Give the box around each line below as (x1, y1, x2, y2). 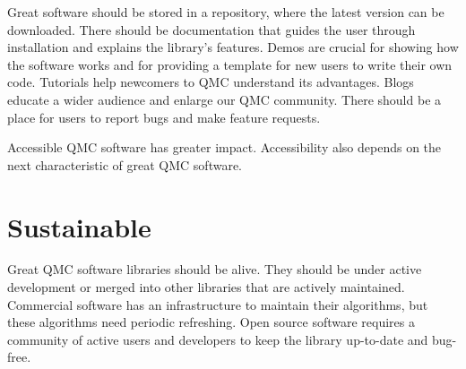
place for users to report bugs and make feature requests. (7, 107, 321, 126)
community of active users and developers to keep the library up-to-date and (7, 330, 428, 348)
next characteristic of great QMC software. (7, 155, 243, 174)
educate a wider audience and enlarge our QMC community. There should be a (7, 90, 442, 108)
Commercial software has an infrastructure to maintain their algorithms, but (7, 295, 428, 313)
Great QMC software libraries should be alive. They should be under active (7, 260, 422, 279)
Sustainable (7, 208, 151, 245)
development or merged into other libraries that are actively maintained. (7, 278, 405, 296)
